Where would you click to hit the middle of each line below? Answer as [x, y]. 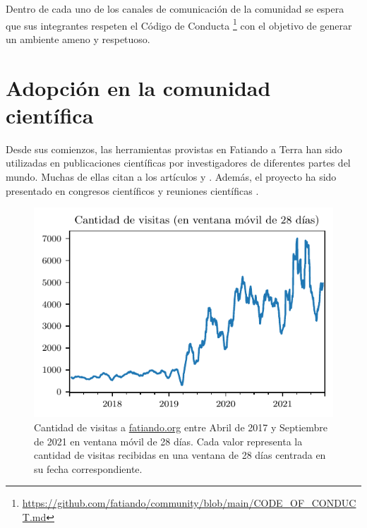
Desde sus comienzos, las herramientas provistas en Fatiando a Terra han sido [174, 149]
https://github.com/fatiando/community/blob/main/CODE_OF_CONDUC [189, 503]
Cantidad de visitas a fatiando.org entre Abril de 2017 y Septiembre [181, 427]
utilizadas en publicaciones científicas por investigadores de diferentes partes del [178, 163]
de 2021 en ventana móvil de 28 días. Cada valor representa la [168, 441]
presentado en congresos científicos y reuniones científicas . [132, 190]
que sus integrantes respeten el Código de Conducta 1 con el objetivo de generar [179, 24]
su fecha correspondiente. [88, 468]
